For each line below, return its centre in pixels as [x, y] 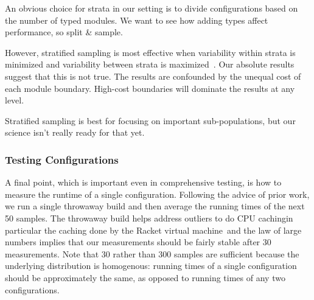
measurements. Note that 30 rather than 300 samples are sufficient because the [152, 253]
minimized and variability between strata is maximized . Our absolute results [150, 64]
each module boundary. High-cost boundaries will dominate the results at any [150, 88]
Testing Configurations [62, 159]
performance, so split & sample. [64, 32]
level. [15, 100]
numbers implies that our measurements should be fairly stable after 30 [138, 242]
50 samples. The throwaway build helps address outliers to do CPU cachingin [149, 218]
